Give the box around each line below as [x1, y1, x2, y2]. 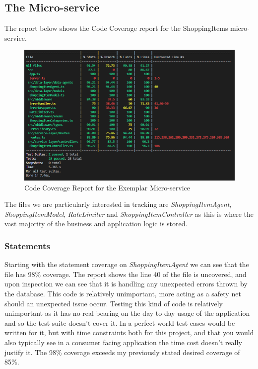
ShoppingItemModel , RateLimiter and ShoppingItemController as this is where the [4, 208, 254, 219]
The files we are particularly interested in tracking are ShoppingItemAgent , [4, 199, 232, 209]
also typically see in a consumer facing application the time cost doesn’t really [4, 337, 242, 348]
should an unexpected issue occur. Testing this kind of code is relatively [4, 298, 223, 308]
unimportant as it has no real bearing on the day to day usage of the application [4, 308, 250, 318]
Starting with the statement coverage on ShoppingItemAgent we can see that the [4, 259, 249, 270]
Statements [4, 239, 50, 252]
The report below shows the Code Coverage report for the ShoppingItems [4, 23, 228, 33]
